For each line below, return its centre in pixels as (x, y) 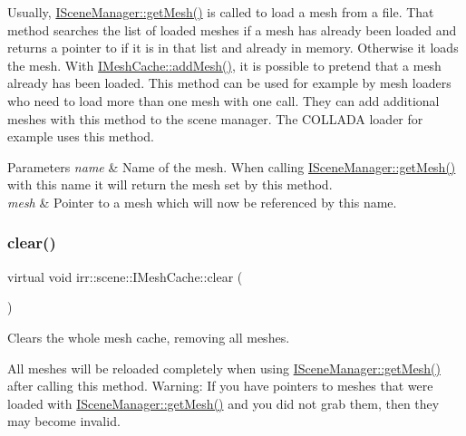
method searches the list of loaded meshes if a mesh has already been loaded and (232, 29)
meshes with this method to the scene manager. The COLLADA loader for (215, 118)
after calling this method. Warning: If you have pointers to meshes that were (220, 386)
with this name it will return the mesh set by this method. (170, 184)
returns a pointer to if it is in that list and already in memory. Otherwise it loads (233, 48)
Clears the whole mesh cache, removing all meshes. (149, 337)
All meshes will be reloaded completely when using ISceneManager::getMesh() (224, 368)
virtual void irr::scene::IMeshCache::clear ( (125, 276)
